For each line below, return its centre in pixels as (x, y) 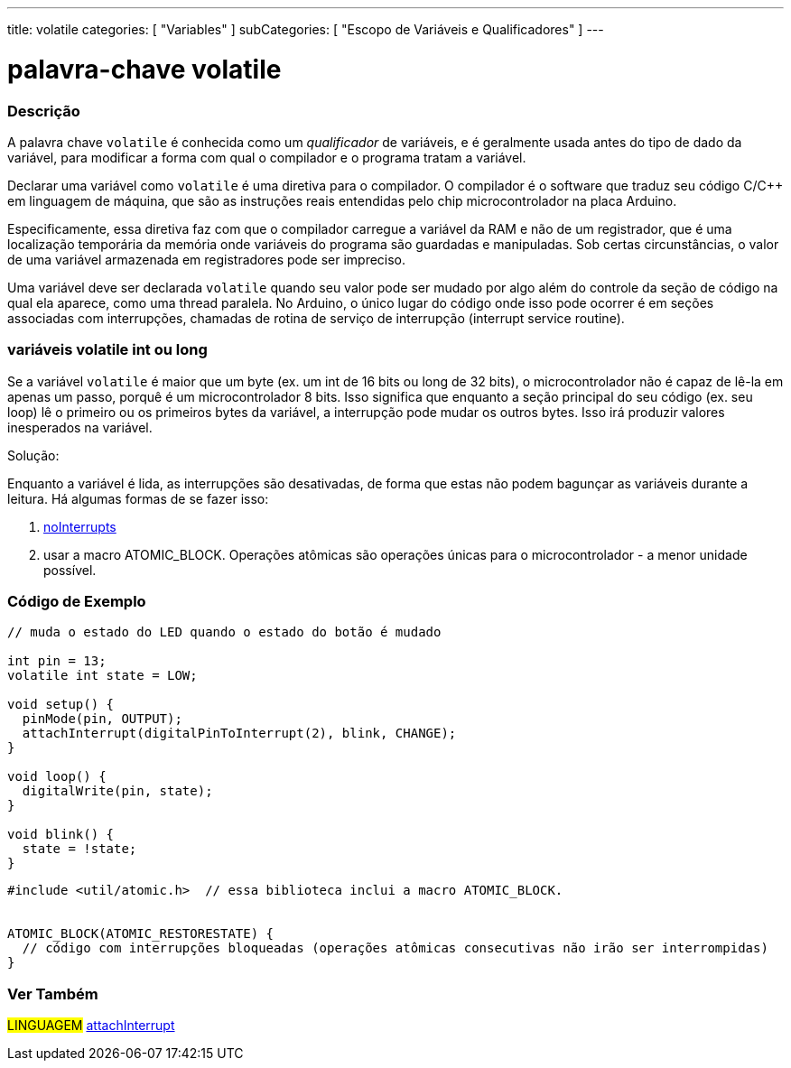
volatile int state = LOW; (102, 676)
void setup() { (61, 705)
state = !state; (79, 849)
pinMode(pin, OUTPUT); (102, 719)
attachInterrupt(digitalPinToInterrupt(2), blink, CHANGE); (239, 734)
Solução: (33, 455)
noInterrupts (80, 526)
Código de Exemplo (77, 601)
